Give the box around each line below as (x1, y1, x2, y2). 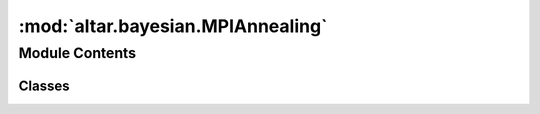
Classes (18, 77, 70, 94)
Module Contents (18, 44, 137, 62)
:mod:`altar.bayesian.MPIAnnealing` (18, 15, 328, 37)
